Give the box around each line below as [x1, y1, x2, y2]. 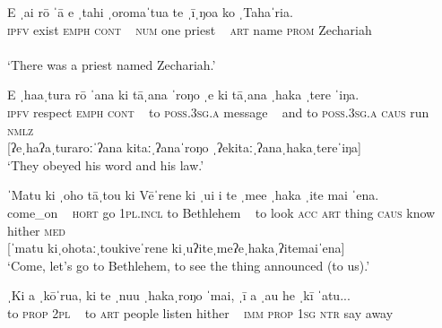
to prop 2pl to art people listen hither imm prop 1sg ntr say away [7, 303, 394, 322]
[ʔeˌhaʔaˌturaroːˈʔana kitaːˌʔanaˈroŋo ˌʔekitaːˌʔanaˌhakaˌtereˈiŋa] [7, 138, 362, 157]
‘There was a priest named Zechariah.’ [7, 55, 216, 73]
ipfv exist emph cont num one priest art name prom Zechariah [7, 20, 372, 39]
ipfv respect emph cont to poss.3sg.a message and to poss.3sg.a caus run [7, 102, 429, 121]
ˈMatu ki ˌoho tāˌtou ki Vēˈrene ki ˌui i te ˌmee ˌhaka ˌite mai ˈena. [7, 186, 379, 204]
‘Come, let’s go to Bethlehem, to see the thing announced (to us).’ [7, 255, 370, 274]
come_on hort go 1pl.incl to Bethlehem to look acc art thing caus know [7, 203, 436, 221]
